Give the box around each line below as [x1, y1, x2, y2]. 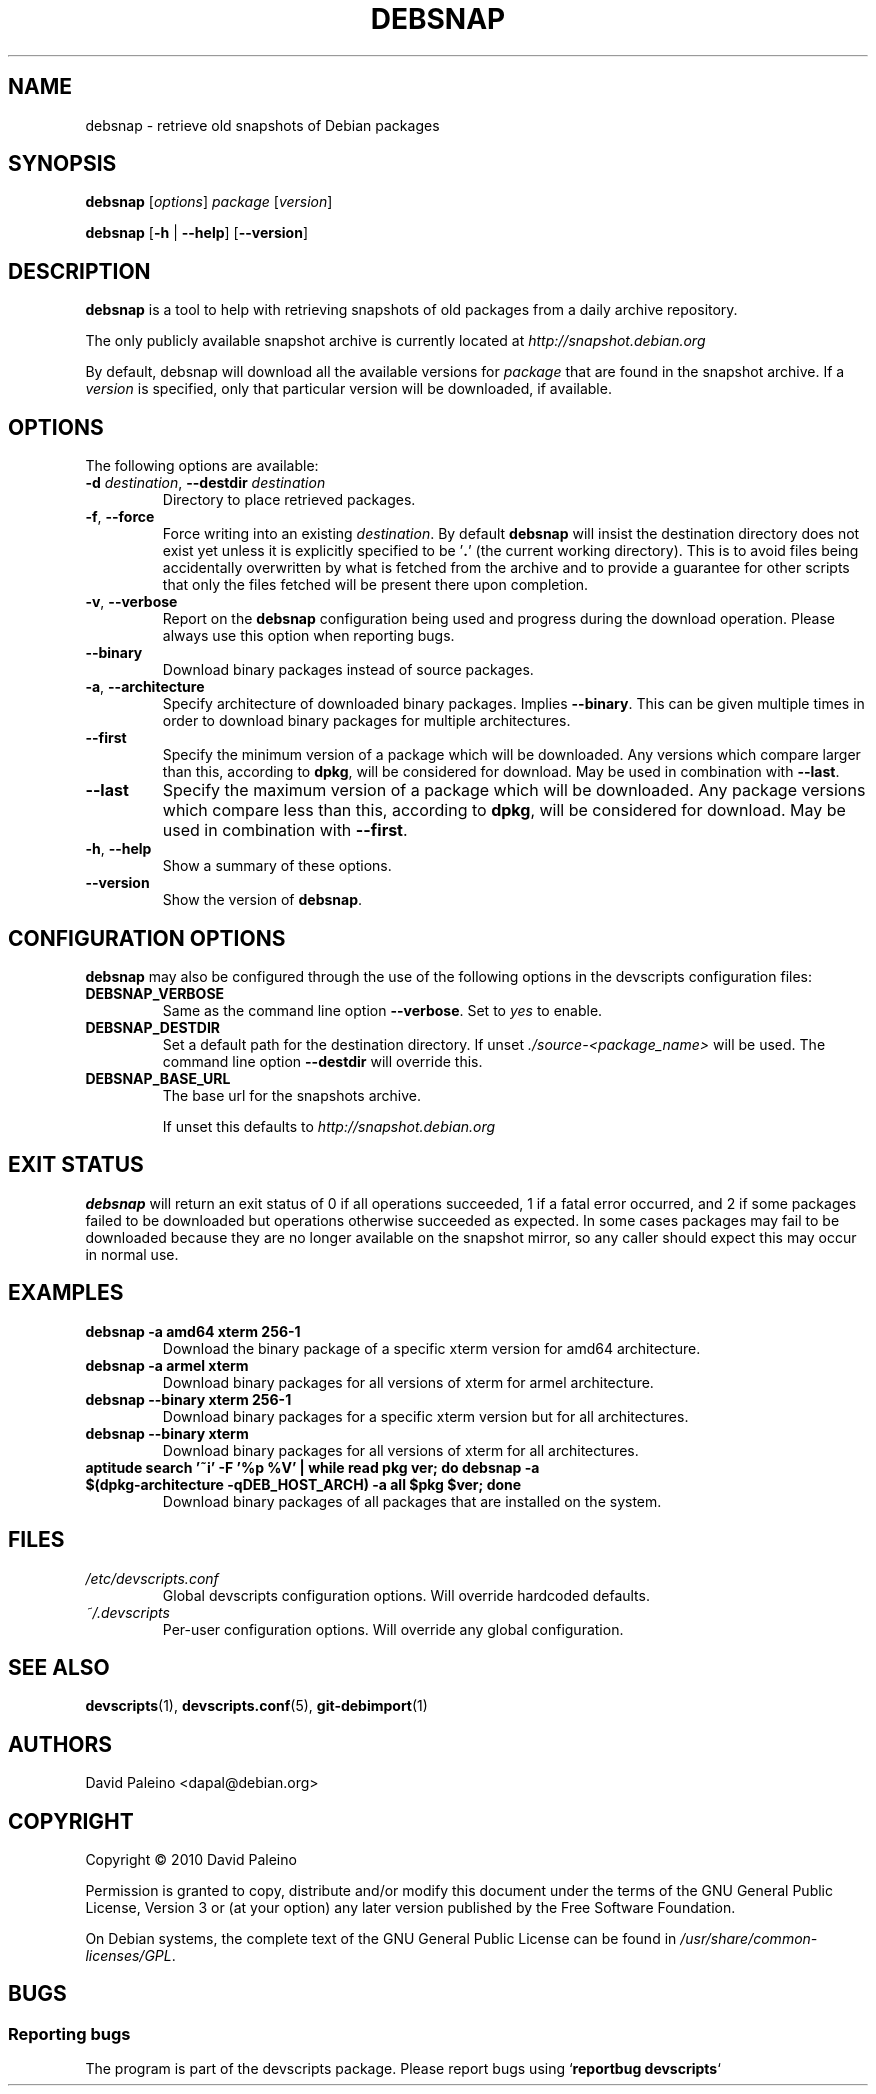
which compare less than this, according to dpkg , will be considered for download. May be [162, 800, 846, 821]
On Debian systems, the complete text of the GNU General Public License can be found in [85, 1930, 677, 1948]
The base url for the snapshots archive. [162, 1086, 421, 1104]
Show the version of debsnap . [162, 891, 363, 909]
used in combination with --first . [162, 820, 408, 841]
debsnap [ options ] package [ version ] [85, 193, 333, 211]
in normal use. [85, 1245, 179, 1263]
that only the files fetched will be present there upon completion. [162, 576, 589, 594]
